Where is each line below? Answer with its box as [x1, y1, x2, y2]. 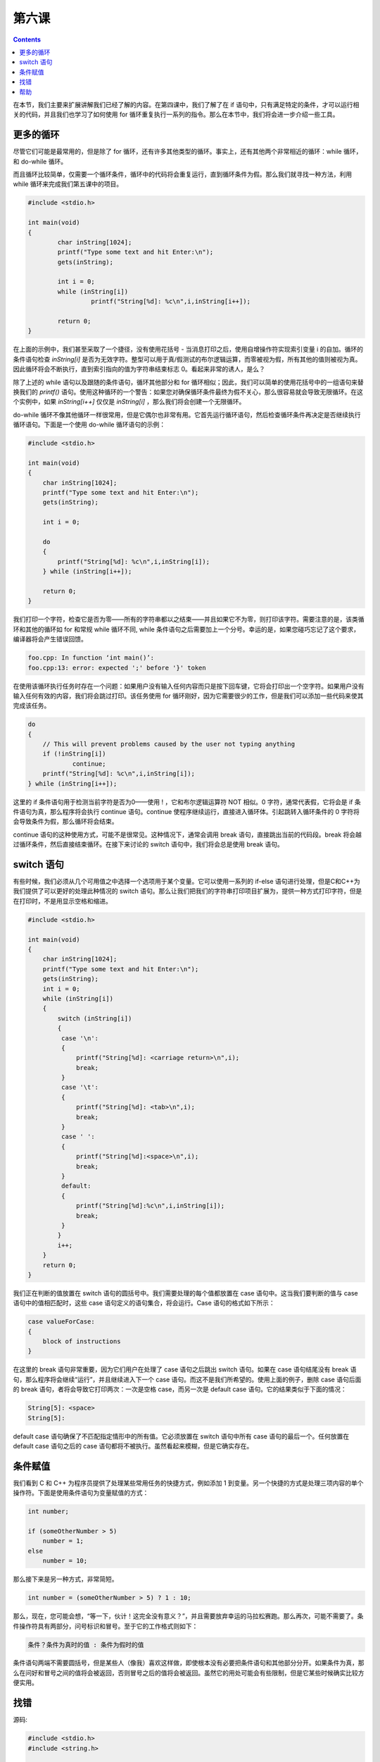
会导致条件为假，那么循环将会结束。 [13, 818, 118, 826]
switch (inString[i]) [57, 1014, 132, 1022]
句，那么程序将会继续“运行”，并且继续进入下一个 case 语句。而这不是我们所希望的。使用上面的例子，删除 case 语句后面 [13, 1375, 362, 1384]
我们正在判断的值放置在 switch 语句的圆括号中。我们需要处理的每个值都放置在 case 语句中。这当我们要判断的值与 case [13, 1288, 358, 1297]
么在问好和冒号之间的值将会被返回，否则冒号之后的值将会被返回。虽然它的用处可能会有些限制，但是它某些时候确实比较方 [13, 1668, 365, 1677]
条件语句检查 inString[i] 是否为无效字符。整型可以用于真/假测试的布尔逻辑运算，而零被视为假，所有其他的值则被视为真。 [13, 355, 362, 363]
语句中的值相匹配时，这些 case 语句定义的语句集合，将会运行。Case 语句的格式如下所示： [13, 1299, 275, 1307]
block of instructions [42, 1338, 121, 1345]
